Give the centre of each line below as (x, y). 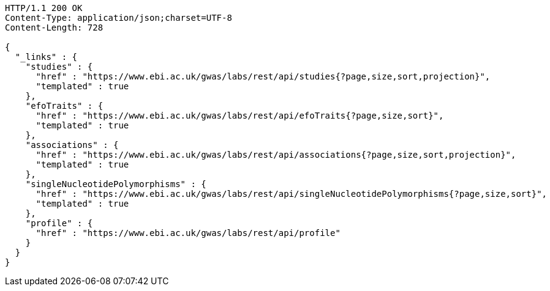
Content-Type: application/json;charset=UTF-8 (119, 18)
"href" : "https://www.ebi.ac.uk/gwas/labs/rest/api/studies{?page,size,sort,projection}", (263, 76)
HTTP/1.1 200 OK (44, 8)
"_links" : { (46, 57)
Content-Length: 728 (54, 28)
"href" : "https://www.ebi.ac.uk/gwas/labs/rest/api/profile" (188, 233)
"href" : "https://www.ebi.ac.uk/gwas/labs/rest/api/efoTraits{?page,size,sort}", (240, 116)
